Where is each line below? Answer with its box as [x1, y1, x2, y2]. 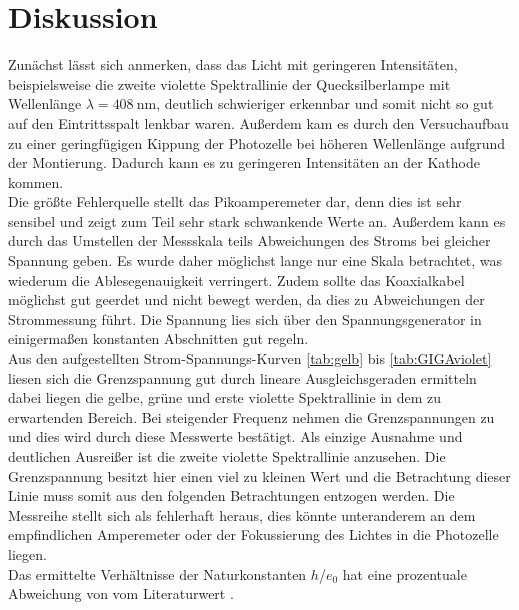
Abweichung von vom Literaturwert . [8, 583, 234, 604]
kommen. [8, 171, 64, 192]
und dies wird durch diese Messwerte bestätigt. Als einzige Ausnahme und [8, 426, 463, 447]
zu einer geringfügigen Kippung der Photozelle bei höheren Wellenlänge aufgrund [8, 132, 506, 153]
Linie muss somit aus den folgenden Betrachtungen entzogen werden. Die [8, 485, 455, 506]
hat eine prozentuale [342, 563, 467, 584]
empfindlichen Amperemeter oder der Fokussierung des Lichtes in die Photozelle [8, 524, 499, 545]
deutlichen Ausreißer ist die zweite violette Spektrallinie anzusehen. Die [8, 446, 446, 466]
